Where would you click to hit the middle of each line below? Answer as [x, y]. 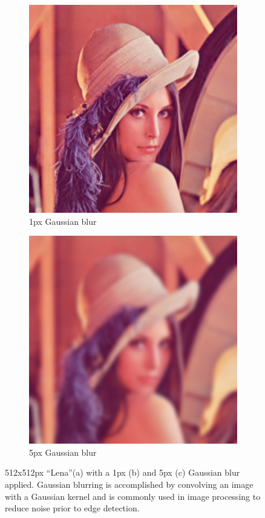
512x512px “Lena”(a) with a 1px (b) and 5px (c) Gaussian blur [123, 472]
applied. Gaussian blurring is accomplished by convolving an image [129, 484]
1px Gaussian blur [63, 221]
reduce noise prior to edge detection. [72, 508]
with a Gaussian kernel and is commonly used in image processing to [133, 496]
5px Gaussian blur [63, 452]
